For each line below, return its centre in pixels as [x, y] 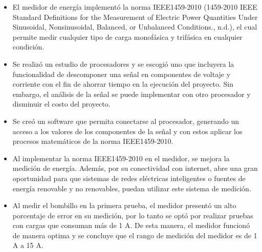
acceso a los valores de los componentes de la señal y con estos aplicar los [127, 131]
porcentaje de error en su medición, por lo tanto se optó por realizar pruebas [133, 215]
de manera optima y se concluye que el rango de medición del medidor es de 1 [135, 235]
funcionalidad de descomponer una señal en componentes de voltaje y [122, 74]
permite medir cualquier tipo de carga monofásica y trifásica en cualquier [127, 36]
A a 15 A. [28, 245]
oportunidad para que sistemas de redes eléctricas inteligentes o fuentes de [129, 178]
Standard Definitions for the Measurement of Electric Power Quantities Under [135, 17]
